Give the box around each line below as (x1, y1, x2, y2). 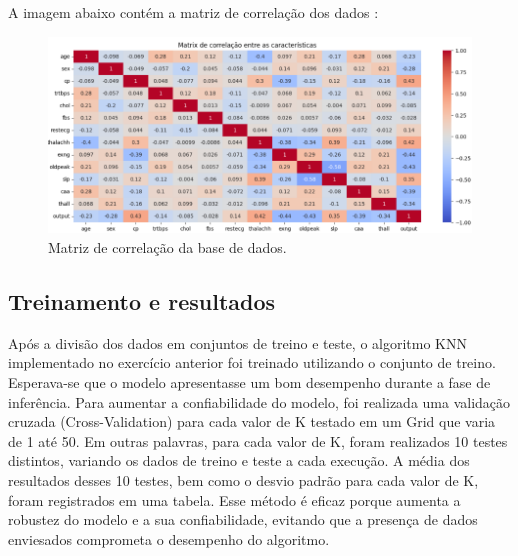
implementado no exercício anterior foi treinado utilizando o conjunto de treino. (8, 352, 496, 373)
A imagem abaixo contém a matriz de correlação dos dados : (8, 2, 379, 22)
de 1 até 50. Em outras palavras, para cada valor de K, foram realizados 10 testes (8, 430, 508, 451)
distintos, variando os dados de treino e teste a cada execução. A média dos (8, 450, 470, 471)
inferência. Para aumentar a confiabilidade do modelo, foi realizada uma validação (8, 391, 511, 412)
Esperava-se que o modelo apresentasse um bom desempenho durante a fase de (8, 371, 491, 392)
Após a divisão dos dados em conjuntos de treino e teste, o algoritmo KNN (8, 332, 468, 353)
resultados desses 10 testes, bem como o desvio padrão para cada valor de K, (8, 469, 479, 490)
